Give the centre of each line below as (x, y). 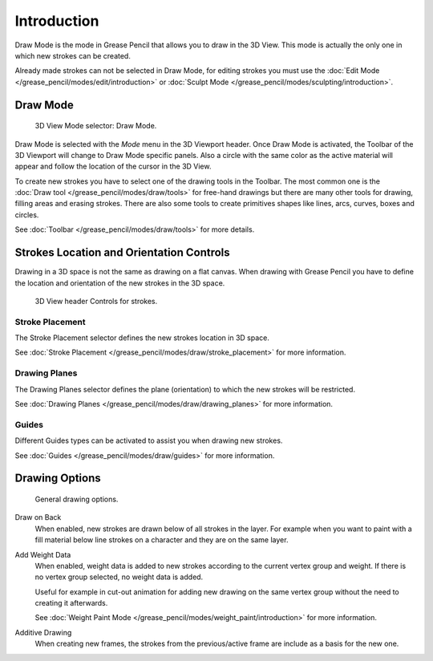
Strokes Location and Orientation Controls (122, 253)
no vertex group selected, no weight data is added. (119, 577)
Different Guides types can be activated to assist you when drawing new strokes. (149, 440)
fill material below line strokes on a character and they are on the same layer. (162, 540)
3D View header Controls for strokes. (96, 301)
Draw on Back (38, 517)
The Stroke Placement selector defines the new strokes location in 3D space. (142, 338)
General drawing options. (77, 499)
